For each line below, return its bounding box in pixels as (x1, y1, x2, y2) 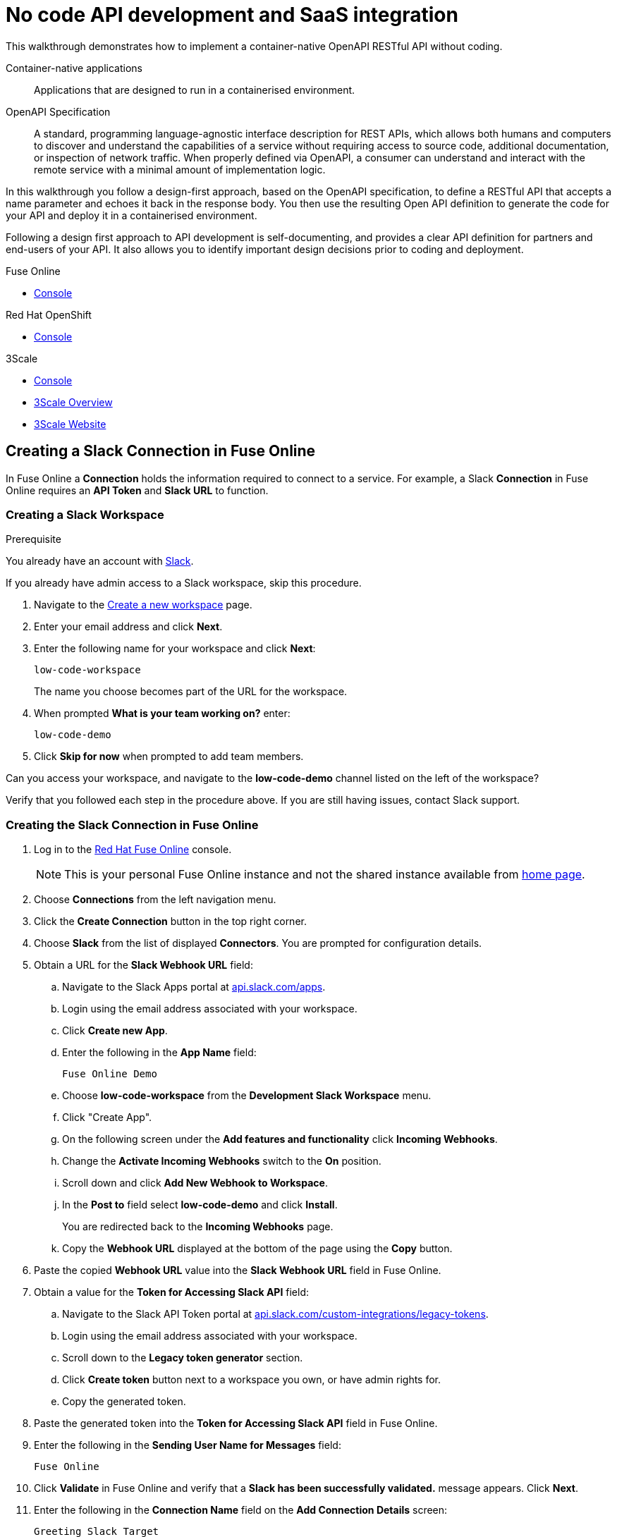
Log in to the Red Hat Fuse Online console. (34, 843, 232, 856)
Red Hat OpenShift (6, 308, 92, 321)
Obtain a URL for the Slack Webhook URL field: (34, 959, 253, 972)
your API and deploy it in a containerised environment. (6, 209, 257, 221)
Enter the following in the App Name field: (62, 1046, 257, 1059)
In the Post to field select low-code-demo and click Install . (62, 1199, 338, 1211)
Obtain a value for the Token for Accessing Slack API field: (34, 1286, 310, 1299)
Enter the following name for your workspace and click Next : (34, 642, 316, 655)
